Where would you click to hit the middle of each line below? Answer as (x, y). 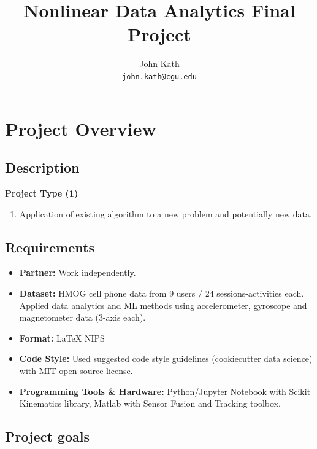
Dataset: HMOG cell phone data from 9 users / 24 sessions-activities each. (162, 293)
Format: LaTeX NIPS (62, 338)
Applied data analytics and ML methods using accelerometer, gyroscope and (163, 305)
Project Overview (81, 128)
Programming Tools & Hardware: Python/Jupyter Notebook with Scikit (165, 391)
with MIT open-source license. (76, 370)
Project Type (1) (42, 193)
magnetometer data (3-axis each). (82, 317)
